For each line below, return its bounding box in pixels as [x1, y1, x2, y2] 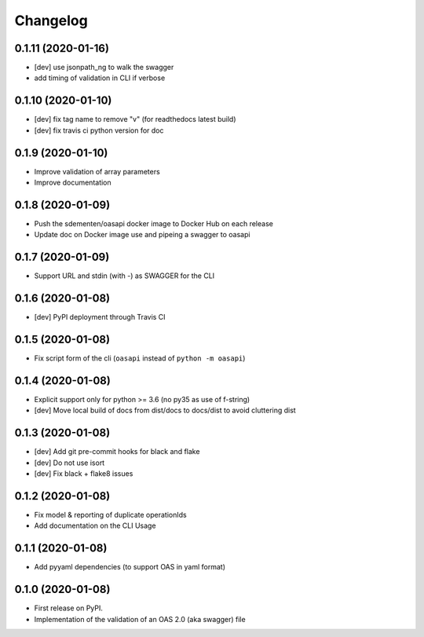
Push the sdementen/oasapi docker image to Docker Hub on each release [34, 218, 274, 228]
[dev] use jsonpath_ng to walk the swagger [34, 63, 174, 72]
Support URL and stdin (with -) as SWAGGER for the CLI [34, 271, 215, 280]
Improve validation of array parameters [34, 167, 160, 176]
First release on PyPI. [34, 603, 104, 613]
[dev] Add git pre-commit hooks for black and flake [34, 447, 200, 456]
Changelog [14, 12, 88, 29]
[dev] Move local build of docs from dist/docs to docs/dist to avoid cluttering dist [34, 405, 296, 416]
